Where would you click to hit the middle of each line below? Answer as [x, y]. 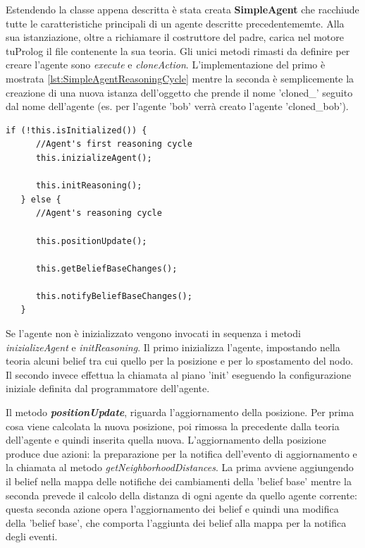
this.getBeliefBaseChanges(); [106, 268]
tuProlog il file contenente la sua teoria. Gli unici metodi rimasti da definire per [178, 50]
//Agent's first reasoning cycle [114, 144]
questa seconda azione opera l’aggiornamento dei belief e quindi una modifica [172, 509]
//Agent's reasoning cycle [99, 213]
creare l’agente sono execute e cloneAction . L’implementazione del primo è [166, 65]
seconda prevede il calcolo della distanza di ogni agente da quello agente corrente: [181, 495]
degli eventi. [32, 536]
